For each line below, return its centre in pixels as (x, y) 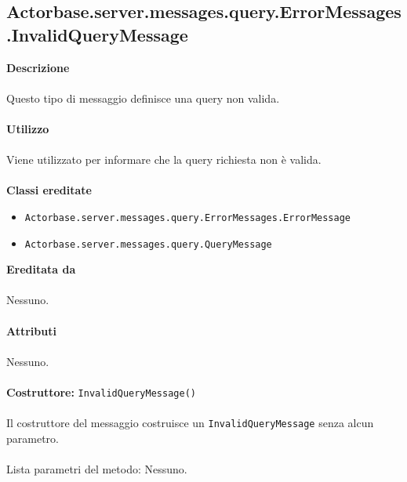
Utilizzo (28, 128)
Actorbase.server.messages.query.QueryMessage (148, 244)
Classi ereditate (49, 190)
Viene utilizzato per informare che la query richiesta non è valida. (164, 159)
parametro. (33, 438)
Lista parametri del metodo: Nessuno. (97, 469)
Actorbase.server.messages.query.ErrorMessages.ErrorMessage (188, 217)
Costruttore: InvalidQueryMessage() (101, 392)
